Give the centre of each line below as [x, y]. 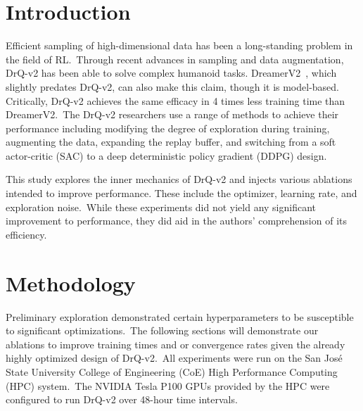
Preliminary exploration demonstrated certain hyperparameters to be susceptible [180, 316]
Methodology [71, 283]
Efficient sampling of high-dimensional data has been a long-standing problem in [179, 45]
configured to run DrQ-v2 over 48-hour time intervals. [122, 399]
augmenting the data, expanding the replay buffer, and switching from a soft [171, 142]
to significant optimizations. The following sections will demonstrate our [162, 330]
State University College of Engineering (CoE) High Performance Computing [172, 371]
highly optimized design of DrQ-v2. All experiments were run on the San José [174, 358]
